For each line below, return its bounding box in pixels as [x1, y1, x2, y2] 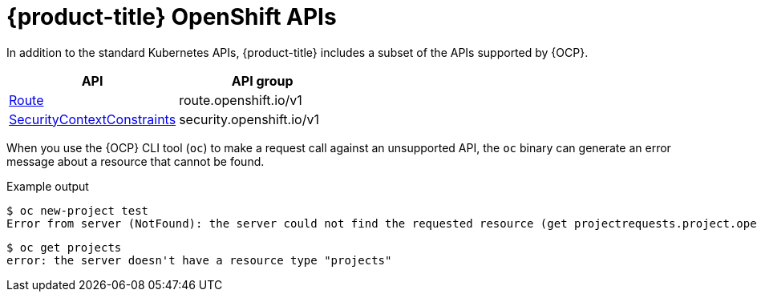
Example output [6, 179, 89, 193]
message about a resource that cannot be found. [6, 154, 265, 168]
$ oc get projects [6, 240, 122, 254]
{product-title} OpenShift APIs [6, 3, 337, 30]
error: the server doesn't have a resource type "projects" [6, 253, 392, 267]
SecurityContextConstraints [9, 111, 176, 127]
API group [231, 72, 293, 89]
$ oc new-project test [6, 203, 149, 217]
